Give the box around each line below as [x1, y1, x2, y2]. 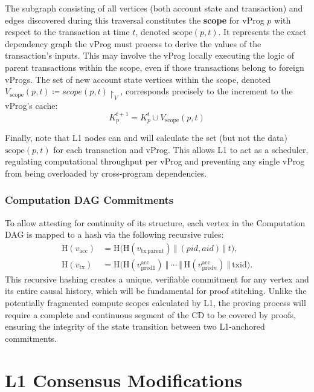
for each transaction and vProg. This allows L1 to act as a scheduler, [53, 143, 309, 155]
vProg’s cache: [5, 99, 58, 112]
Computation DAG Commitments [5, 192, 174, 207]
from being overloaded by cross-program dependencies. [5, 166, 207, 179]
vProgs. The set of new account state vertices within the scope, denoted [5, 73, 271, 85]
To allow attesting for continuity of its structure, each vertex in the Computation [5, 216, 306, 229]
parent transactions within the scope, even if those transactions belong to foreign [5, 60, 304, 73]
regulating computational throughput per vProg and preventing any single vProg [5, 155, 305, 168]
